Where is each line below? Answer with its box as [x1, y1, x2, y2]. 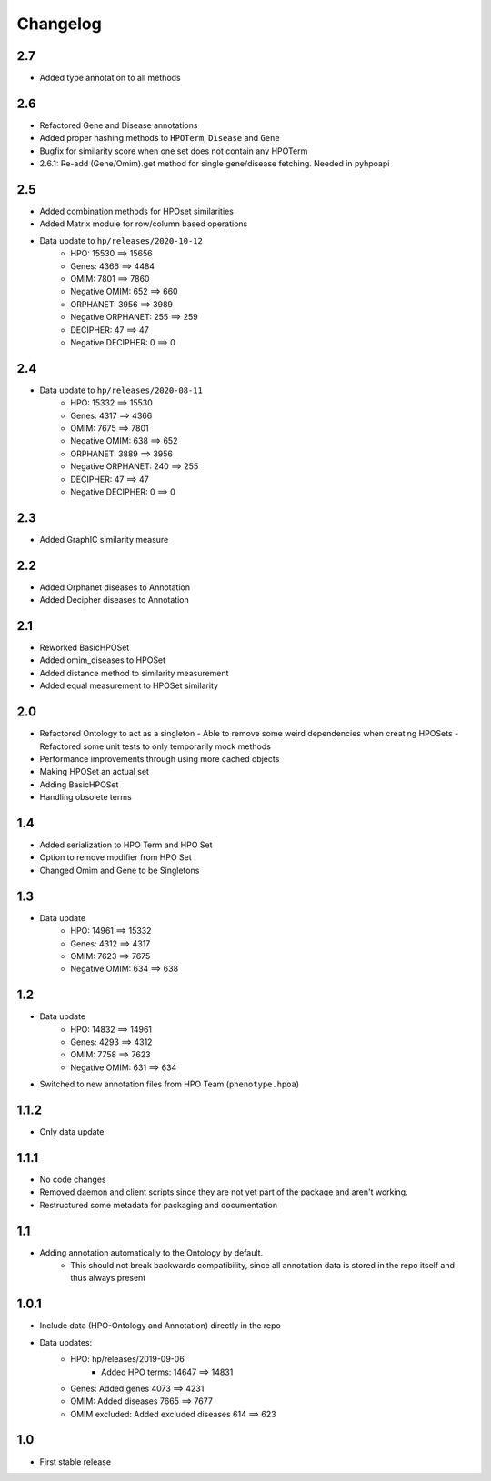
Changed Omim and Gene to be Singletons [39, 865, 200, 876]
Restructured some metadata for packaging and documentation [39, 1199, 278, 1210]
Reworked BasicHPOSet [39, 642, 130, 654]
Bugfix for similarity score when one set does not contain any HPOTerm [39, 145, 308, 156]
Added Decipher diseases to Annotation [39, 595, 190, 605]
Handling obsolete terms [39, 792, 132, 803]
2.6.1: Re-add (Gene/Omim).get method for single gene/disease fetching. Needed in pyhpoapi [39, 158, 390, 169]
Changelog [16, 14, 102, 34]
